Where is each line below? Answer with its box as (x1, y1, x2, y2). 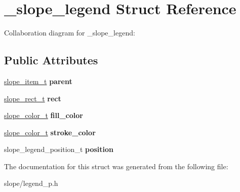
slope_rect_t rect (4, 93, 61, 103)
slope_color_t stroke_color (4, 127, 96, 137)
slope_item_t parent (4, 75, 72, 86)
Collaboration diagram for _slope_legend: (4, 27, 135, 38)
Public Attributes (4, 52, 98, 68)
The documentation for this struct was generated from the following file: (4, 161, 228, 171)
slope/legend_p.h (4, 178, 58, 188)
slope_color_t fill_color (4, 110, 83, 121)
